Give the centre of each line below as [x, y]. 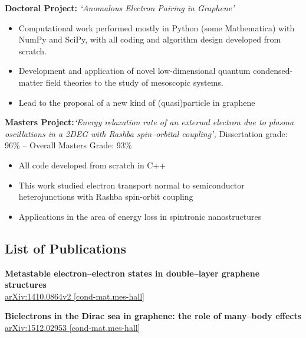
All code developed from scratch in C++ [92, 165]
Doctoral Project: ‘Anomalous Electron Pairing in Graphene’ [120, 8]
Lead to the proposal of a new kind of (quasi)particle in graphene [137, 102]
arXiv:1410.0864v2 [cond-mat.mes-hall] [75, 296]
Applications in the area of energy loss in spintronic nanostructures [140, 216]
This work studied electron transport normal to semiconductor [131, 185]
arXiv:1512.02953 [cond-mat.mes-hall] [73, 327]
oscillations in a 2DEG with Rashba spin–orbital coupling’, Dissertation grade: [146, 133]
